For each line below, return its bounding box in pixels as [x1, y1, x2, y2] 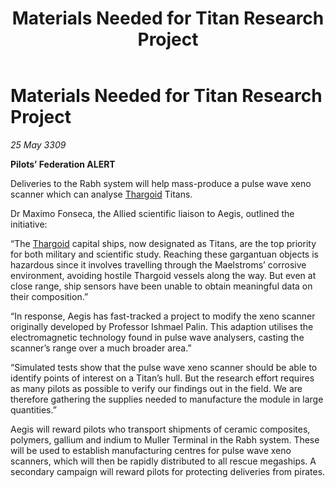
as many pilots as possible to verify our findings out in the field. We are [10, 382, 303, 394]
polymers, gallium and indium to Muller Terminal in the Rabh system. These [10, 433, 320, 446]
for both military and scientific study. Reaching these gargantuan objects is [10, 248, 319, 260]
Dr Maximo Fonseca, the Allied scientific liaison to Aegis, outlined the [10, 207, 295, 219]
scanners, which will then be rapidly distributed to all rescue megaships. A [10, 455, 317, 467]
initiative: [10, 218, 48, 230]
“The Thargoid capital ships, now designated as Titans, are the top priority [10, 237, 317, 249]
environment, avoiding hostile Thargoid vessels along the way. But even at [10, 269, 317, 281]
